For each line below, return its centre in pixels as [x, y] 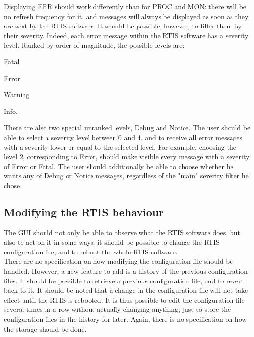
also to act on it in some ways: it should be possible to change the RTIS [112, 242]
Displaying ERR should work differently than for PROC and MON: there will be [125, 6]
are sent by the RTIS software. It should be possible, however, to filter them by [123, 26]
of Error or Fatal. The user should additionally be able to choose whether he [119, 166]
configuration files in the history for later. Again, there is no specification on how [126, 319]
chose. [13, 185]
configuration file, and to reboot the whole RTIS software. [91, 251]
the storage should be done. [45, 328]
